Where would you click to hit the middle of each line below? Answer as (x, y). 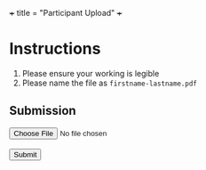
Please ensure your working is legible (91, 73)
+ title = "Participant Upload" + (66, 13)
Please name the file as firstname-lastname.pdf (109, 83)
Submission (43, 111)
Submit (25, 154)
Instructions (55, 49)
